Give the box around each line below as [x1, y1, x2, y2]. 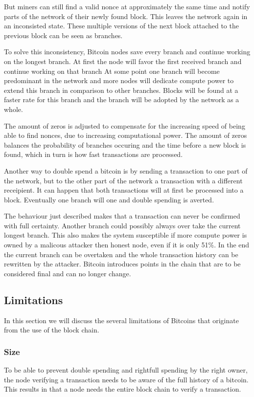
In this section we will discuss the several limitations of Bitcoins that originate [4, 315, 239, 325]
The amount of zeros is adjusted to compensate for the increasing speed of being [4, 120, 245, 131]
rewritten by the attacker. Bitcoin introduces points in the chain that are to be [4, 259, 241, 269]
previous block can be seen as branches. [4, 30, 123, 40]
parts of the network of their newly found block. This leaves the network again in [4, 11, 248, 21]
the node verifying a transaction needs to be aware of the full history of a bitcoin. [4, 374, 249, 384]
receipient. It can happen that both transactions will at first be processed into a [4, 185, 244, 195]
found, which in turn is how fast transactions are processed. [4, 149, 183, 159]
